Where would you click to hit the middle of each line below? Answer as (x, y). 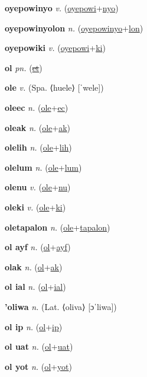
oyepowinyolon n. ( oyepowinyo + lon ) (74, 28)
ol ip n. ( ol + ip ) (34, 326)
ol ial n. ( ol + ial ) (35, 287)
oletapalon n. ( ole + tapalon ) (58, 227)
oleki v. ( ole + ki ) (35, 207)
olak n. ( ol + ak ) (34, 266)
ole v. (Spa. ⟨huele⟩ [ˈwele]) (54, 87)
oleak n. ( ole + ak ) (38, 127)
